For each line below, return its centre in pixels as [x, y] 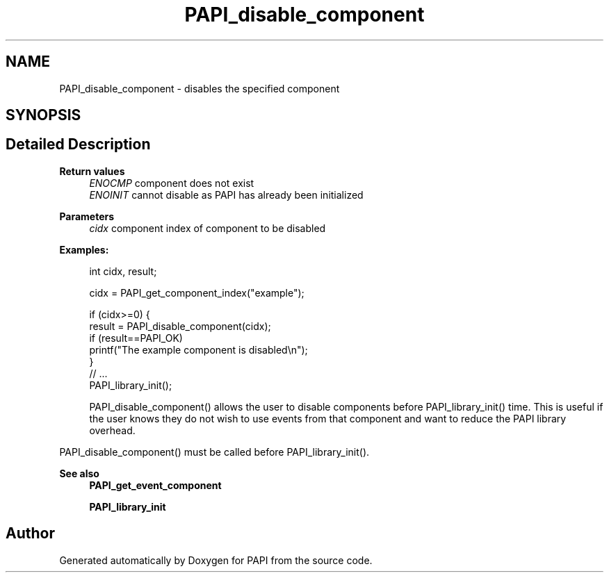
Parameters [87, 216]
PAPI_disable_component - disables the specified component [200, 88]
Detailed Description [78, 144]
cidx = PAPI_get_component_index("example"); [197, 292]
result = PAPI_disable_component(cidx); [180, 326]
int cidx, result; [123, 271]
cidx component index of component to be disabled [208, 228]
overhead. [112, 430]
